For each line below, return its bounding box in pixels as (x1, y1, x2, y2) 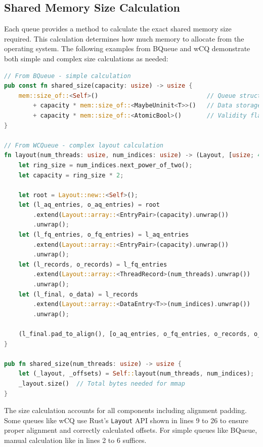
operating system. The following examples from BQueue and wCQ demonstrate (4, 43, 250, 54)
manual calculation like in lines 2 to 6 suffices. (4, 435, 147, 445)
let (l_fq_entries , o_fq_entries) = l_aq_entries (18, 231, 189, 239)
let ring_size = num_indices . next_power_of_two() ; (18, 161, 193, 169)
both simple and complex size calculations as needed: (4, 53, 168, 63)
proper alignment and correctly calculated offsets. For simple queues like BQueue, (4, 425, 257, 435)
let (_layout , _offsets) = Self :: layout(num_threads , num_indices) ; (18, 370, 254, 378)
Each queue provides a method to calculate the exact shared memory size (4, 23, 232, 34)
